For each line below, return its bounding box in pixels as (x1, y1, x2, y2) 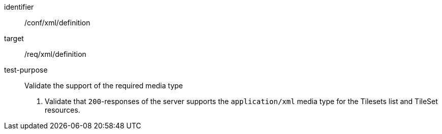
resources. (45, 106, 80, 114)
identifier (4, 3, 34, 11)
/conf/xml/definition (24, 18, 90, 27)
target (4, 34, 24, 43)
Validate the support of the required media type (24, 81, 183, 90)
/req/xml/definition (24, 50, 86, 58)
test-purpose (4, 65, 48, 74)
